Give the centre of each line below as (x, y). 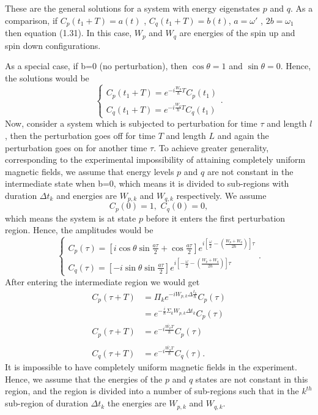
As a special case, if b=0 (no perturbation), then (96, 66)
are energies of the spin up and (237, 33)
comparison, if (31, 20)
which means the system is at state (71, 218)
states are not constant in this (252, 379)
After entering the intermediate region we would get (102, 281)
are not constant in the (250, 171)
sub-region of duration (46, 403)
